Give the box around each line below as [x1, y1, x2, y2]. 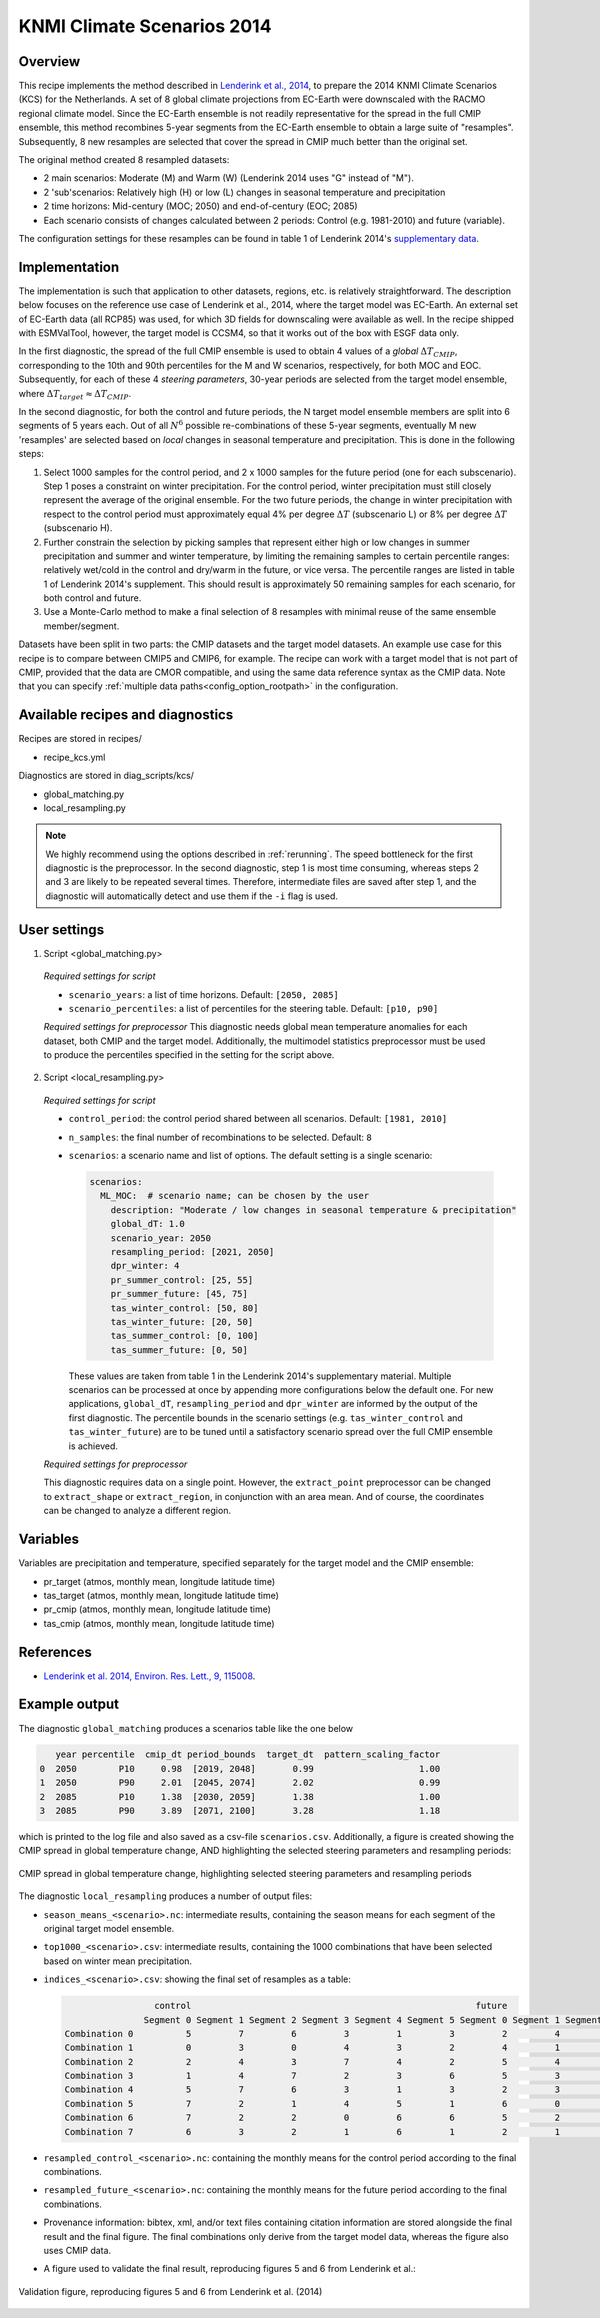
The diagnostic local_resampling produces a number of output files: [18, 1890, 313, 1902]
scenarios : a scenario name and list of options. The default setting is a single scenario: [68, 1150, 433, 1162]
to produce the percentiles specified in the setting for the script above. [43, 1049, 335, 1061]
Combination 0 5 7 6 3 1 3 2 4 [64, 2028, 560, 2039]
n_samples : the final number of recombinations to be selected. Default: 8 [68, 1131, 372, 1143]
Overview [18, 53, 81, 70]
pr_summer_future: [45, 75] [110, 1288, 249, 1300]
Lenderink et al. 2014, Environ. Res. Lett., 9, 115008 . [43, 1670, 256, 1682]
